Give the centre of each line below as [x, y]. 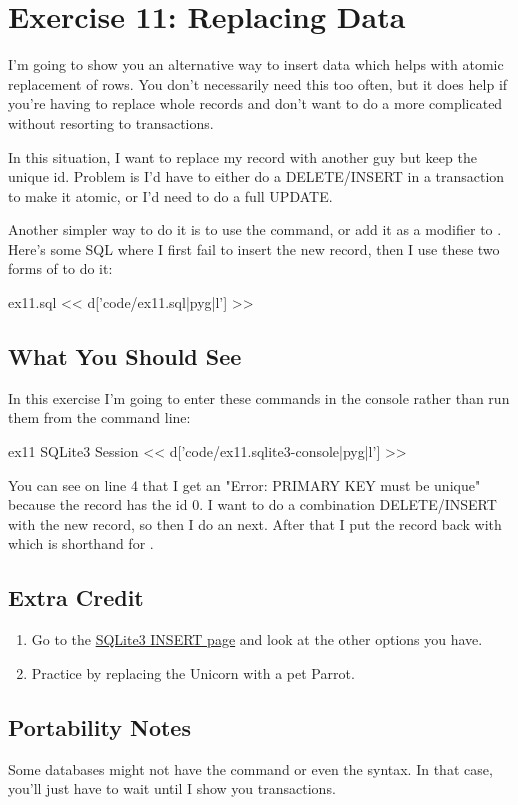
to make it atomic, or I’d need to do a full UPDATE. [170, 195]
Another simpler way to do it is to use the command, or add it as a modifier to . [255, 229]
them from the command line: [99, 417]
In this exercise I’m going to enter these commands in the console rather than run [259, 397]
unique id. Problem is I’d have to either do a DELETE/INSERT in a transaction [256, 176]
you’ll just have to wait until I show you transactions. [172, 788]
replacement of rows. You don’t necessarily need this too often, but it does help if [258, 83]
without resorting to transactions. [111, 122]
